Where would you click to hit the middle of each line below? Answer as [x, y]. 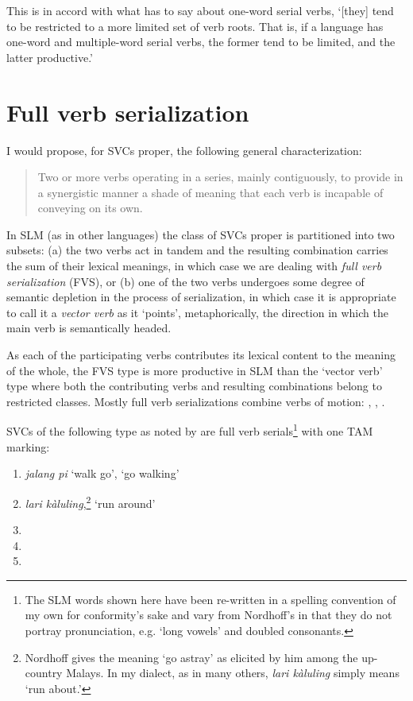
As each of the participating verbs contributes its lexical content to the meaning [201, 355]
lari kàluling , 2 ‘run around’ [90, 502]
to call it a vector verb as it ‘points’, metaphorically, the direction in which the [197, 312]
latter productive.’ [50, 57]
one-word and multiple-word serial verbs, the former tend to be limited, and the [201, 42]
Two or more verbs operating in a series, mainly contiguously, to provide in [220, 177]
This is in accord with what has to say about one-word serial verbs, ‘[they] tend [200, 10]
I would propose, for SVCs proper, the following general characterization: [184, 150]
